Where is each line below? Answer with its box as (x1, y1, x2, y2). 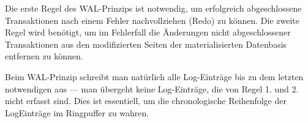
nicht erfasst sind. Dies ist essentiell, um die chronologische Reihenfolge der (5, 94, 287, 107)
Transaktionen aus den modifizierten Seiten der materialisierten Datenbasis (5, 37, 287, 50)
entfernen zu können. (5, 50, 83, 62)
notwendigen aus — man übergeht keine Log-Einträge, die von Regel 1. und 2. (5, 82, 299, 95)
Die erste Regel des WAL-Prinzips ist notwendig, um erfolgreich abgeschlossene (5, 2, 302, 14)
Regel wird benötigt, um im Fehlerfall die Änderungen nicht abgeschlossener (5, 26, 291, 39)
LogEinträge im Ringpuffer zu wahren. (5, 106, 149, 119)
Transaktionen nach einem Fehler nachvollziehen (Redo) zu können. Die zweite (5, 13, 299, 26)
